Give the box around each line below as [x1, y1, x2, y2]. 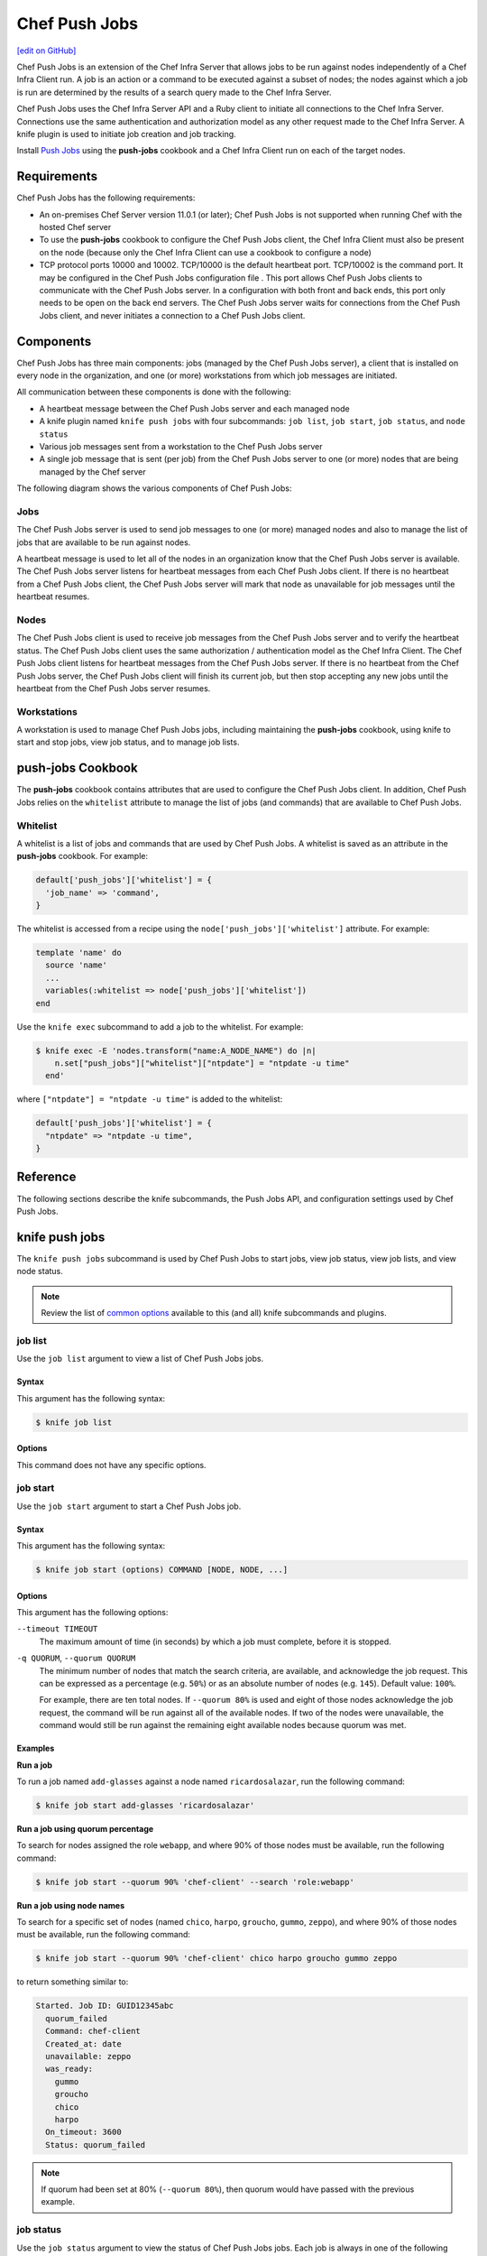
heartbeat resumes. [16, 591, 90, 602]
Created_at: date [45, 2039, 122, 2048]
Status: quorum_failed [45, 2140, 146, 2150]
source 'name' [45, 960, 108, 970]
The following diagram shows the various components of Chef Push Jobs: [16, 483, 292, 494]
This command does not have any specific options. [16, 1459, 207, 1470]
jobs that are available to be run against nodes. [16, 537, 191, 548]
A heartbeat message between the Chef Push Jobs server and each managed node [39, 402, 351, 414]
